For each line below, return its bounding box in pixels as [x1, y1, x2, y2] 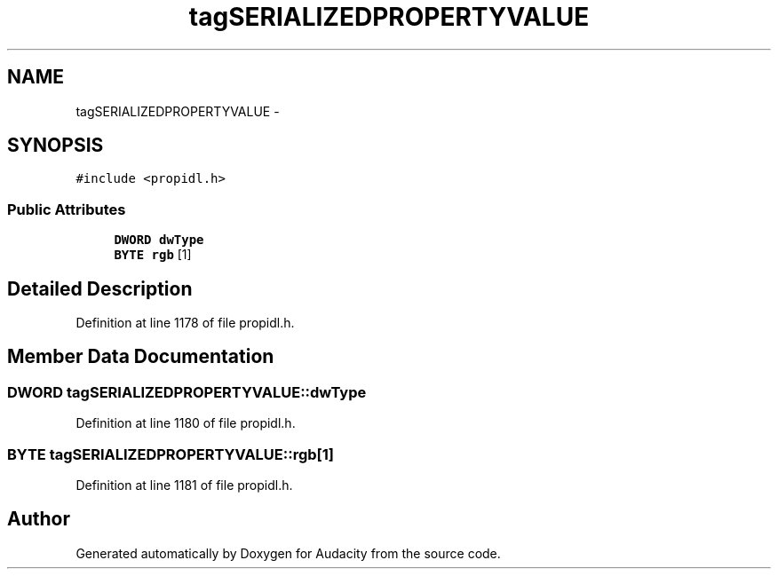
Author [7, 508, 70, 531]
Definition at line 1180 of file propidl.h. [75, 415, 296, 431]
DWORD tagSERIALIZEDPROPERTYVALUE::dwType [7, 383, 367, 401]
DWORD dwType [114, 233, 204, 248]
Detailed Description [7, 277, 193, 300]
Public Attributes [7, 200, 126, 218]
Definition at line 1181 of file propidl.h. [75, 477, 293, 493]
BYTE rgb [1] [114, 247, 192, 263]
